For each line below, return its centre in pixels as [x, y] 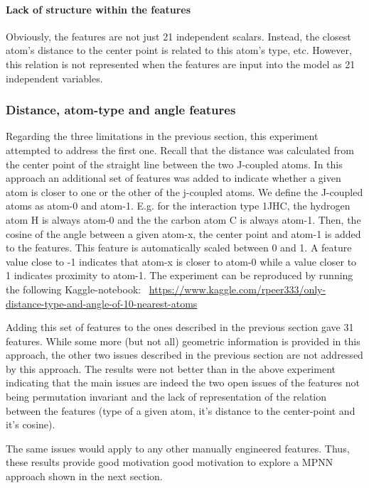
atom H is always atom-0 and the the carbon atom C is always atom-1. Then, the [183, 219]
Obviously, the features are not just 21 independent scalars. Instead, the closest [178, 36]
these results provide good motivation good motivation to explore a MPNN [170, 462]
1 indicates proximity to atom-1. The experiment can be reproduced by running [180, 275]
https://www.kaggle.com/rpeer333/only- [237, 289]
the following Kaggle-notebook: [74, 289]
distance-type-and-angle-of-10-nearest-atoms [102, 303]
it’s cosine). [31, 424]
